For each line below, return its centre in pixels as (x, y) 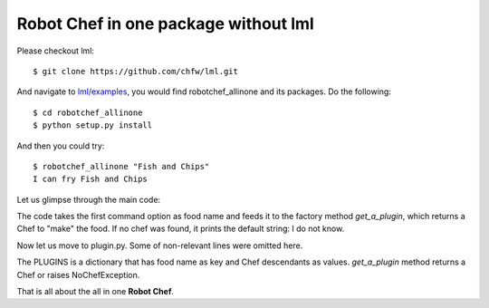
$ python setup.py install (93, 125)
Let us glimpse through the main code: (89, 199)
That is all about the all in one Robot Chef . (96, 292)
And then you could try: (61, 146)
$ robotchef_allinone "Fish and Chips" (121, 166)
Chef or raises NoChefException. (78, 274)
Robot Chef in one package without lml (165, 24)
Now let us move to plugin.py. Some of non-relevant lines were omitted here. (160, 245)
